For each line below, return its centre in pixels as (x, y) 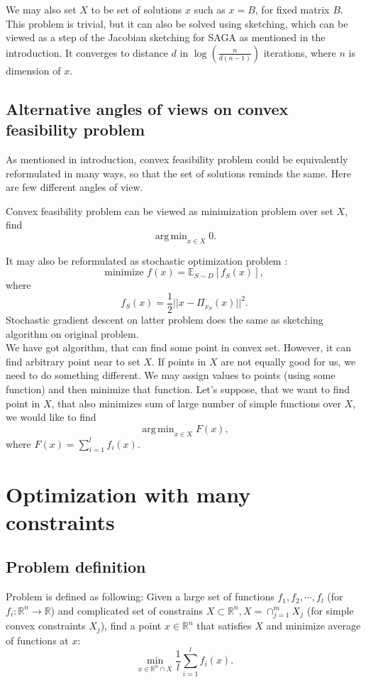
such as (210, 9)
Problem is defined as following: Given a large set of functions (140, 596)
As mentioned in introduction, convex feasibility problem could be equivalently (177, 159)
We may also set (41, 9)
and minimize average (314, 626)
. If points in (179, 361)
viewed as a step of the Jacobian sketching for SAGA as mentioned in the (166, 37)
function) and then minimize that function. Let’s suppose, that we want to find (178, 389)
